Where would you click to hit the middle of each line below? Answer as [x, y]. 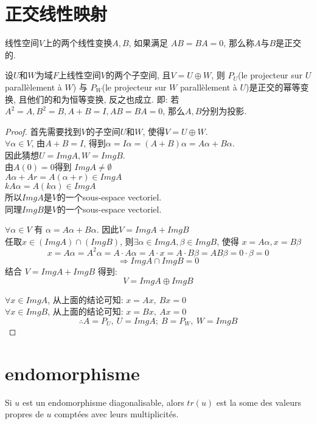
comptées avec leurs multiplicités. [117, 414]
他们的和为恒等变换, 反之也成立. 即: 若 [103, 99]
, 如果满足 [148, 43]
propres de [24, 414]
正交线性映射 [56, 14]
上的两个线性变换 [78, 43]
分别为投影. [224, 111]
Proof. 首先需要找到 [43, 131]
